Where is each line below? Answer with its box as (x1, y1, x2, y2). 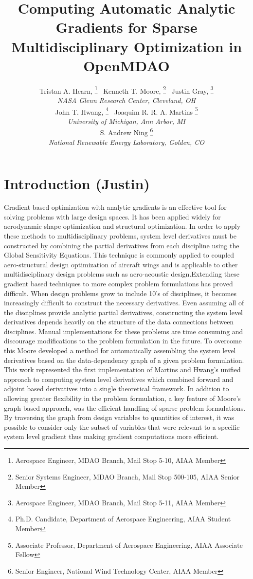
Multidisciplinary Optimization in (11, 36, 242, 56)
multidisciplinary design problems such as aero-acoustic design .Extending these (4, 269, 239, 279)
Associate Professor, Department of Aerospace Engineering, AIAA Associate (15, 539, 243, 550)
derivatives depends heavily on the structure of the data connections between (4, 317, 234, 327)
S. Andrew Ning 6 (100, 126, 153, 138)
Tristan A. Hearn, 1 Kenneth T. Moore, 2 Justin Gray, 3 (39, 84, 214, 96)
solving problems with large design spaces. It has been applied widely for (4, 211, 221, 221)
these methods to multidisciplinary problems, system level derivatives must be (4, 230, 236, 240)
